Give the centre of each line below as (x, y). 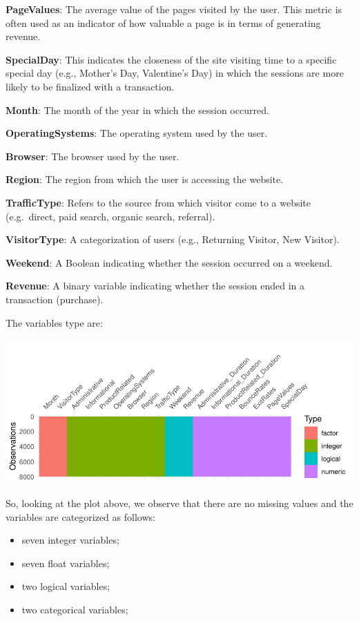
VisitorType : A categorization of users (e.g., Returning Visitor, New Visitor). (173, 239)
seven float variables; (66, 563)
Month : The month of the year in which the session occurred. (137, 109)
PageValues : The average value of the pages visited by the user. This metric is (174, 9)
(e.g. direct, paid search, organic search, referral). (110, 216)
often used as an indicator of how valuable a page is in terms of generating (163, 22)
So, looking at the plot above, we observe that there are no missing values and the (179, 503)
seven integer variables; (70, 540)
